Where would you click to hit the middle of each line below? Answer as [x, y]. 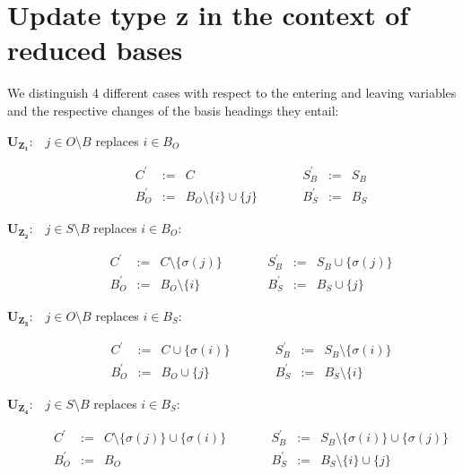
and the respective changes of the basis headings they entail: [173, 110]
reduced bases [95, 50]
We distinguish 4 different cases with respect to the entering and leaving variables [232, 93]
